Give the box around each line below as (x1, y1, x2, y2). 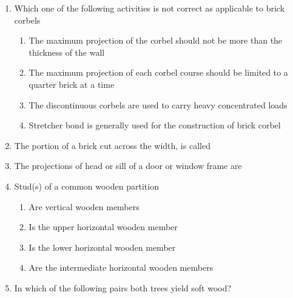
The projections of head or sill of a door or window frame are (14, 159, 242, 172)
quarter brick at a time (29, 78, 115, 90)
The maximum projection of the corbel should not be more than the (29, 34, 283, 47)
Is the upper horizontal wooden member (29, 220, 178, 233)
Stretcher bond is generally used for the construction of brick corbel (29, 119, 281, 131)
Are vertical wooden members (29, 200, 140, 213)
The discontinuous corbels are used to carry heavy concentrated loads (29, 98, 288, 111)
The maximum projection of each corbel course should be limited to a (29, 66, 288, 79)
